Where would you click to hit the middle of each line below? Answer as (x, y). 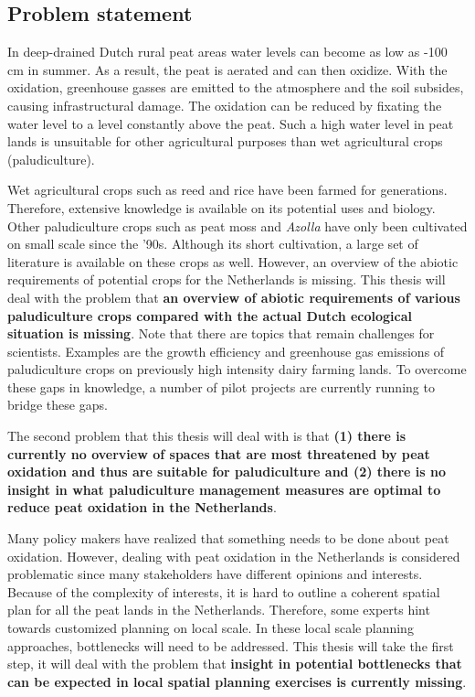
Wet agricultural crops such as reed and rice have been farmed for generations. (227, 190)
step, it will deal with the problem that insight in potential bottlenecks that (235, 664)
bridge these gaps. (58, 405)
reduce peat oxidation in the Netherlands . (142, 507)
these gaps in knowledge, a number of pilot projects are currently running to (221, 386)
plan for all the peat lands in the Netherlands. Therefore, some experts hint (219, 610)
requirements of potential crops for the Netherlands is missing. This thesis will (227, 279)
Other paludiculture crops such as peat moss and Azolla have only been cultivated (237, 225)
